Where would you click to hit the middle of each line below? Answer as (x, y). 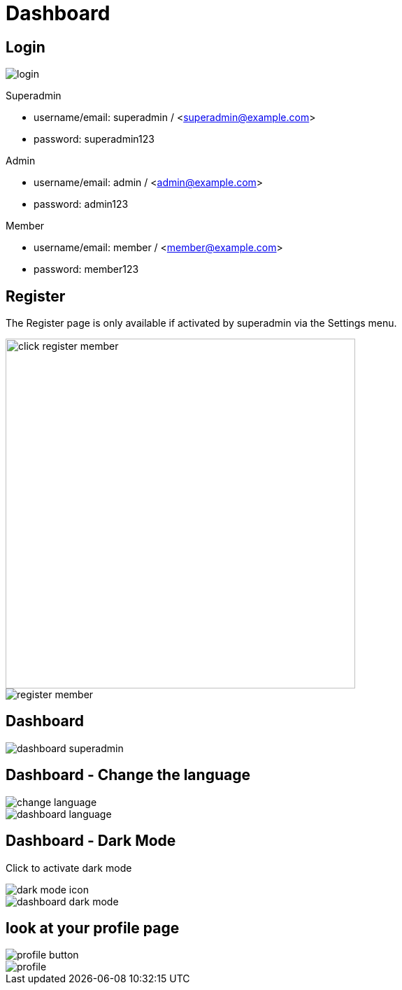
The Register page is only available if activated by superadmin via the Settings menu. (201, 323)
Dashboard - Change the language (128, 775)
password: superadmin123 (94, 139)
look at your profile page (93, 928)
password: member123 (86, 269)
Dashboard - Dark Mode (91, 841)
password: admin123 (81, 204)
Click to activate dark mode (69, 868)
